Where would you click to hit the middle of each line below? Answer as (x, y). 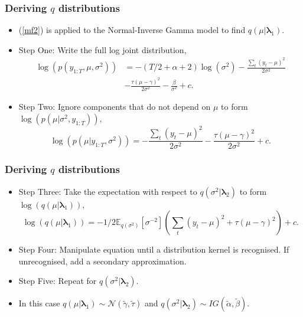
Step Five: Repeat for (58, 281)
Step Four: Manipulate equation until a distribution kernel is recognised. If (154, 249)
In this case (39, 303)
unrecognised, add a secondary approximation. (102, 261)
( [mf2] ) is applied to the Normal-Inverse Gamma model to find (132, 30)
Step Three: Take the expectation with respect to (108, 191)
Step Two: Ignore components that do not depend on (115, 107)
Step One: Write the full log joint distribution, (102, 49)
